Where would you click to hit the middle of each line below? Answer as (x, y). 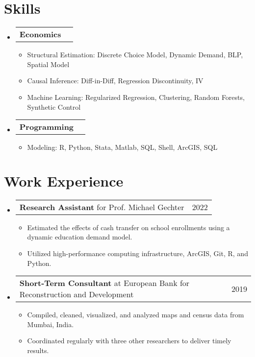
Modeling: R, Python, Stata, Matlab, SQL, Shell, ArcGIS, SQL (122, 147)
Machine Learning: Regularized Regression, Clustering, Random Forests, (136, 97)
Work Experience (64, 180)
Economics (40, 34)
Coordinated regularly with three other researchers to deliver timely (129, 341)
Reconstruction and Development (76, 294)
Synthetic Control (54, 107)
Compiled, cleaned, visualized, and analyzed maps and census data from (136, 315)
